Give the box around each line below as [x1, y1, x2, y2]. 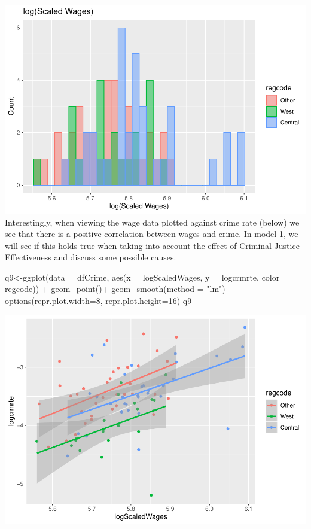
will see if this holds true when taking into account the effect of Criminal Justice [5, 239, 300, 251]
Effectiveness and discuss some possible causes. [5, 251, 176, 263]
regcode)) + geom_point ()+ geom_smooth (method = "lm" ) [5, 282, 225, 295]
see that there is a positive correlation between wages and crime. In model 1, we [5, 227, 298, 240]
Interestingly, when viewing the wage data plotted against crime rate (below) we [5, 215, 300, 228]
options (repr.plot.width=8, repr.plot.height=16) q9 [5, 294, 192, 307]
